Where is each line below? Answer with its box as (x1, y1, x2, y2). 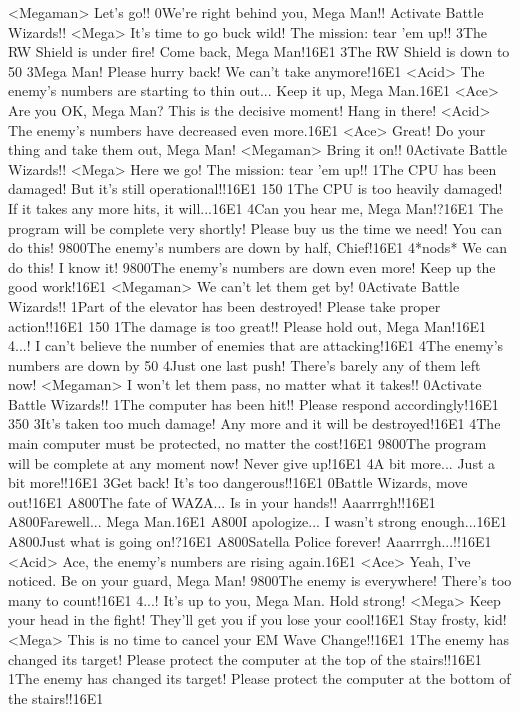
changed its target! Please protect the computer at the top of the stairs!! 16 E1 (8, 648, 482, 669)
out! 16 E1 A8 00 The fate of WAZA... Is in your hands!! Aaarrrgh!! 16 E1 (8, 491, 436, 512)
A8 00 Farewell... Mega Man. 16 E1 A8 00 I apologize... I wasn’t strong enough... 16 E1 (8, 511, 508, 532)
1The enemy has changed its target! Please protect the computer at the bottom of (8, 668, 511, 689)
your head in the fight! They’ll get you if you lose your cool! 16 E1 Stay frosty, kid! (8, 609, 507, 630)
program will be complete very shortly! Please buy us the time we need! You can (8, 217, 503, 238)
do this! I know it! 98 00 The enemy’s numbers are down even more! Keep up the (8, 256, 496, 277)
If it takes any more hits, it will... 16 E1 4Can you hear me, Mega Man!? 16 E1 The (8, 197, 503, 218)
